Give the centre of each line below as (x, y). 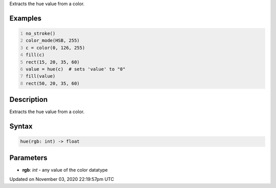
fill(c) (35, 55)
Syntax (21, 127)
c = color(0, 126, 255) (55, 48)
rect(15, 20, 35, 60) (53, 62)
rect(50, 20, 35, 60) (53, 83)
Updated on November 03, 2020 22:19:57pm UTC (62, 179)
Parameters (28, 158)
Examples (26, 18)
